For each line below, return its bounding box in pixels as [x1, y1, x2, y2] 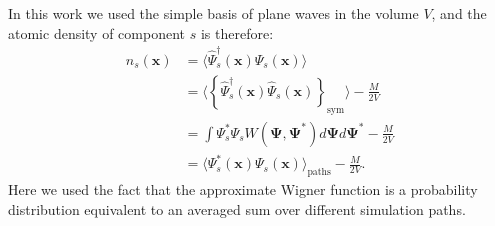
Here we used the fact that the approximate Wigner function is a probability [8, 179, 478, 200]
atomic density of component [8, 22, 186, 43]
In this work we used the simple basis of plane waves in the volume [8, 3, 419, 23]
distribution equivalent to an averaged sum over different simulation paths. [8, 198, 466, 219]
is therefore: [200, 22, 274, 43]
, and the [431, 3, 487, 23]
